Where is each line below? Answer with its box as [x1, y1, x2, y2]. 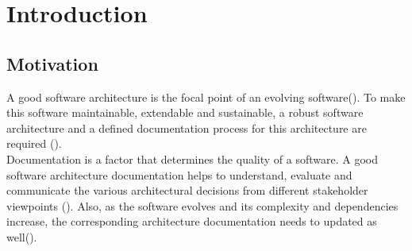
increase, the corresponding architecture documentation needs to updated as [6, 213, 377, 230]
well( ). [6, 228, 37, 245]
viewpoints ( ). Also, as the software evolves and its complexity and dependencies [6, 197, 399, 214]
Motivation [6, 51, 98, 75]
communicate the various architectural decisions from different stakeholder [6, 182, 368, 199]
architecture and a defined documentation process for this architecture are [6, 119, 367, 136]
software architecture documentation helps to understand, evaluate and [6, 166, 352, 183]
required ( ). [6, 135, 62, 152]
